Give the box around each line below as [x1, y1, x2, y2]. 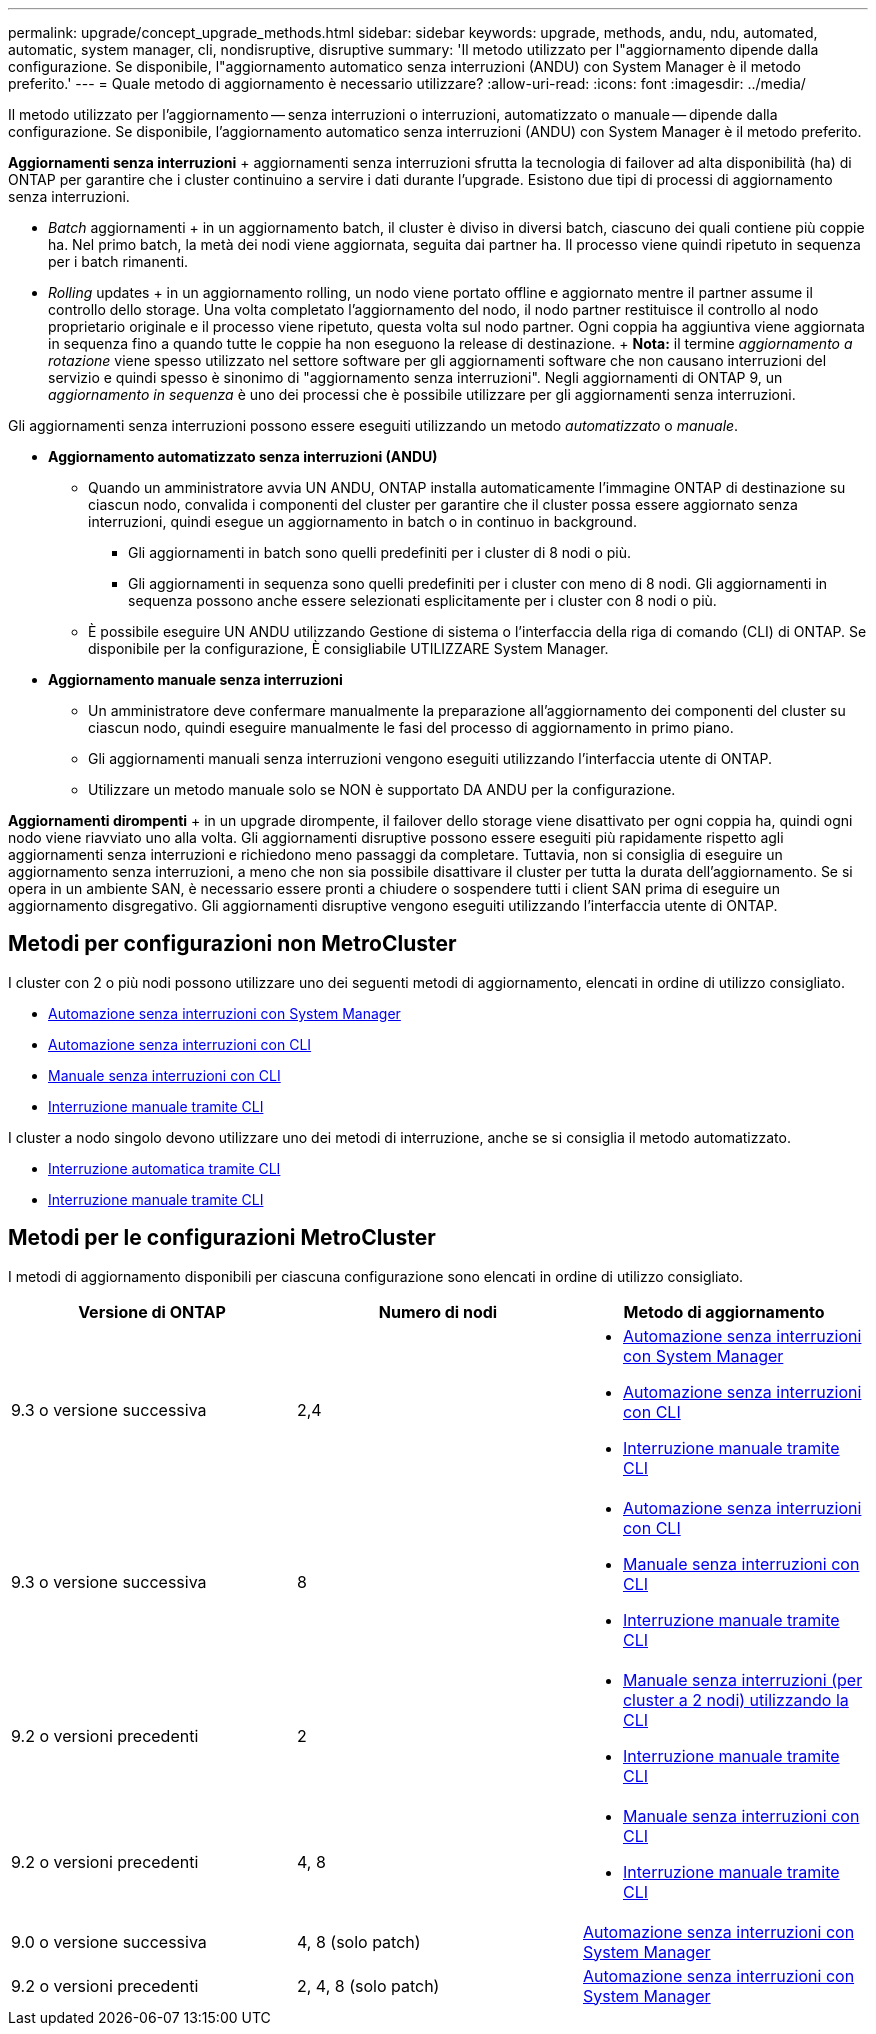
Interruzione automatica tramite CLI [48, 1159, 281, 1177]
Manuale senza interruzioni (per [622, 1669, 863, 1690]
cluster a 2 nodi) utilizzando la [622, 1689, 849, 1710]
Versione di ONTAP [78, 1301, 226, 1322]
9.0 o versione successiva [11, 1931, 207, 1952]
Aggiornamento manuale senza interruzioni [48, 671, 343, 688]
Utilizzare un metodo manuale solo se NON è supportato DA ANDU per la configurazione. [88, 781, 676, 798]
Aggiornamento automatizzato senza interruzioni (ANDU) [48, 448, 438, 465]
